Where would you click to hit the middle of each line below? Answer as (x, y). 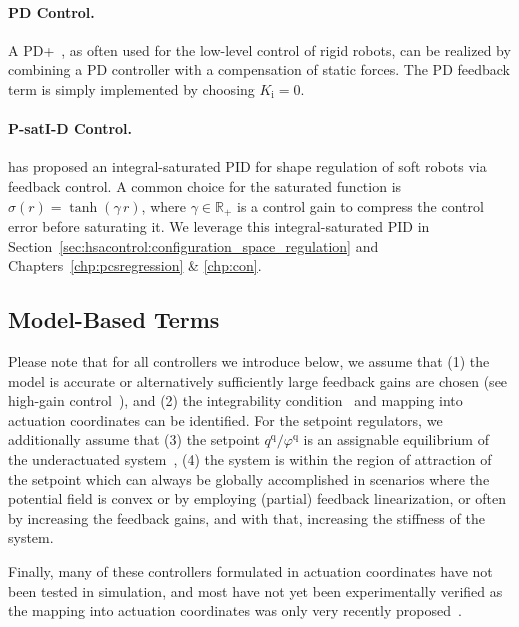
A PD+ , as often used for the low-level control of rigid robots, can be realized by (259, 49)
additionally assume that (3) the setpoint (134, 439)
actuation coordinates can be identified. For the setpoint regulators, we (225, 419)
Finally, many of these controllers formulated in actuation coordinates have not (250, 570)
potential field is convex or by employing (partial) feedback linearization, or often (257, 498)
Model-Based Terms (114, 319)
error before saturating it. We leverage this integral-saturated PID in (219, 226)
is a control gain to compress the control (360, 205)
